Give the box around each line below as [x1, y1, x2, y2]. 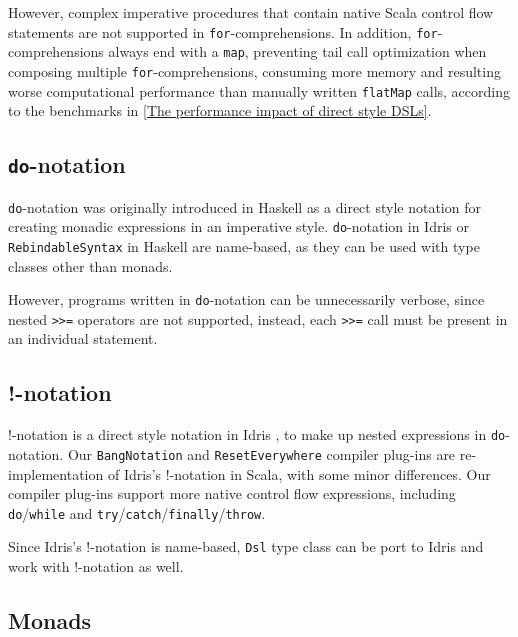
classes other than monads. [8, 255, 173, 276]
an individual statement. [8, 328, 158, 349]
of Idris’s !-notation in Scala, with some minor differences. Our [107, 463, 491, 484]
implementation [8, 463, 104, 484]
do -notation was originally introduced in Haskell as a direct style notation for [8, 196, 481, 217]
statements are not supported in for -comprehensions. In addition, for [8, 21, 438, 42]
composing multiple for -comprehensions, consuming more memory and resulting [8, 60, 501, 81]
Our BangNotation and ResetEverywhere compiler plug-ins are [67, 443, 456, 464]
